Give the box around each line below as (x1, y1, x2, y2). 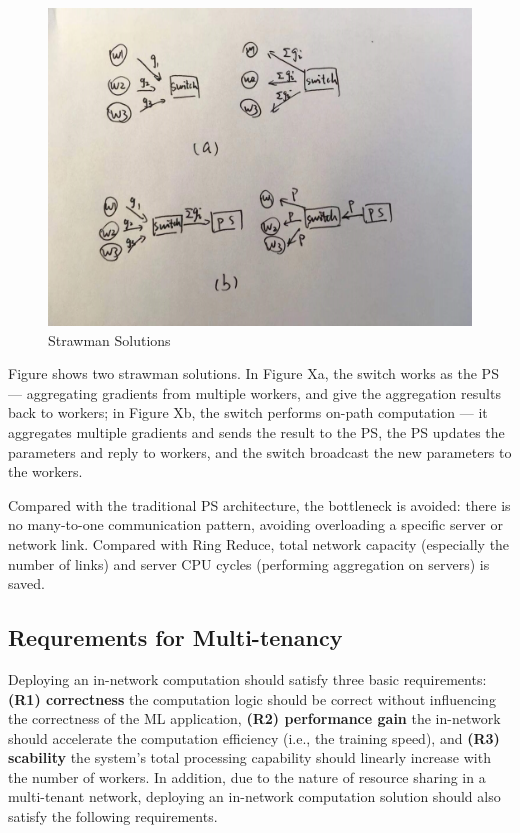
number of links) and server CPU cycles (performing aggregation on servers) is (8, 553, 490, 574)
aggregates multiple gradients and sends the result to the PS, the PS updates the (8, 421, 505, 442)
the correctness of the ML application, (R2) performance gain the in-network (8, 708, 501, 729)
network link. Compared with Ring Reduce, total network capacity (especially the (8, 533, 510, 554)
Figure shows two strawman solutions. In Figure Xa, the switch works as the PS (8, 363, 499, 384)
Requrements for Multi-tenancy (8, 622, 343, 653)
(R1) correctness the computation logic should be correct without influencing (8, 688, 496, 709)
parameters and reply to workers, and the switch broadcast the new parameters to (8, 441, 512, 462)
